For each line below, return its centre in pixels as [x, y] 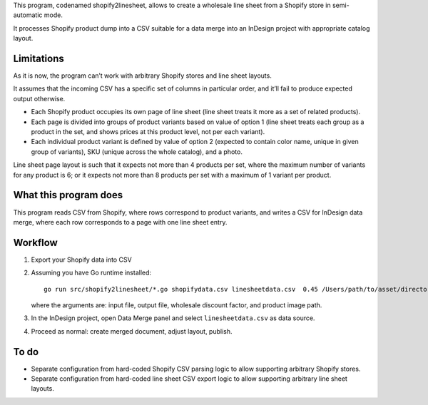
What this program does [68, 195]
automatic [28, 15]
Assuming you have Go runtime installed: [91, 273]
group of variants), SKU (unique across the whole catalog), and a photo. [137, 152]
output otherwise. [39, 98]
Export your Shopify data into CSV [81, 260]
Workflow [36, 242]
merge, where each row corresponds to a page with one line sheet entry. [120, 222]
